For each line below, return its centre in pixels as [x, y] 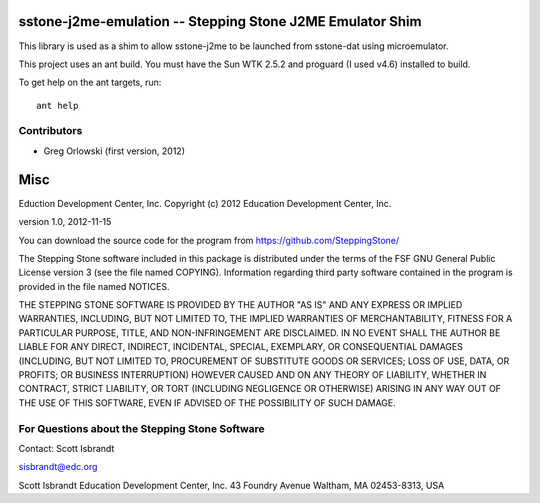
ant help [57, 105]
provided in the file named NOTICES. [94, 286]
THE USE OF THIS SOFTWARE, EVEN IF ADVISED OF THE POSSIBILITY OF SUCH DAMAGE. [207, 402]
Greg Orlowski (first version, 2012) [114, 151]
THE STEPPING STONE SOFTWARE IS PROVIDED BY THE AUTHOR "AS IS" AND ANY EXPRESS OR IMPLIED [240, 305]
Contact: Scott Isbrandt [66, 448]
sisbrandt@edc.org [58, 467]
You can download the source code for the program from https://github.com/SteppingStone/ [209, 240]
